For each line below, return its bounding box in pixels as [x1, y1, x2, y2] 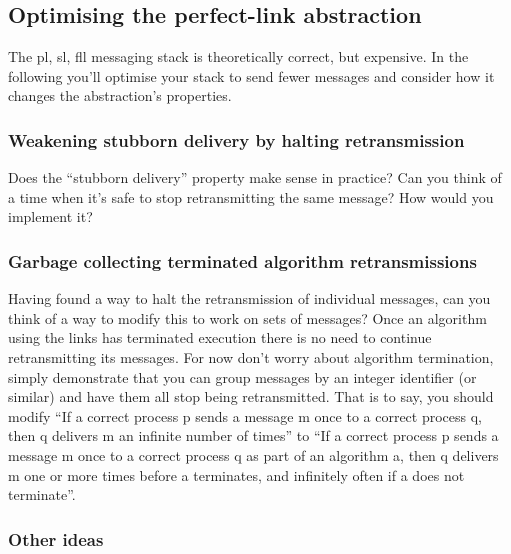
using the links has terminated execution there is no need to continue [8, 327, 432, 348]
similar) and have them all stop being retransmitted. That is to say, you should [8, 386, 494, 407]
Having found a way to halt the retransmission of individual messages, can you [8, 288, 491, 309]
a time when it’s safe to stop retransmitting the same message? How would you [8, 186, 494, 207]
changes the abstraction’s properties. [8, 85, 232, 106]
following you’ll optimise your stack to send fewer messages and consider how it [8, 65, 495, 86]
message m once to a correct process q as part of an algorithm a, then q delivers [8, 444, 499, 465]
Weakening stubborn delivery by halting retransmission [8, 127, 465, 152]
